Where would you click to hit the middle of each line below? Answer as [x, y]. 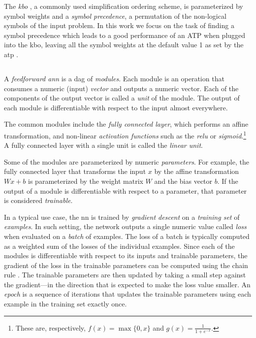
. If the [228, 181]
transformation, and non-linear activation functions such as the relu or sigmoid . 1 [125, 135]
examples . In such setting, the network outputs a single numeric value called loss [125, 226]
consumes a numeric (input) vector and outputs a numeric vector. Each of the [121, 88]
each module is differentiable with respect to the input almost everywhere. [116, 107]
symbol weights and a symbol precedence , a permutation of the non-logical [115, 16]
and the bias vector [183, 181]
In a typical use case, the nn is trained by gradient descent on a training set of [122, 217]
